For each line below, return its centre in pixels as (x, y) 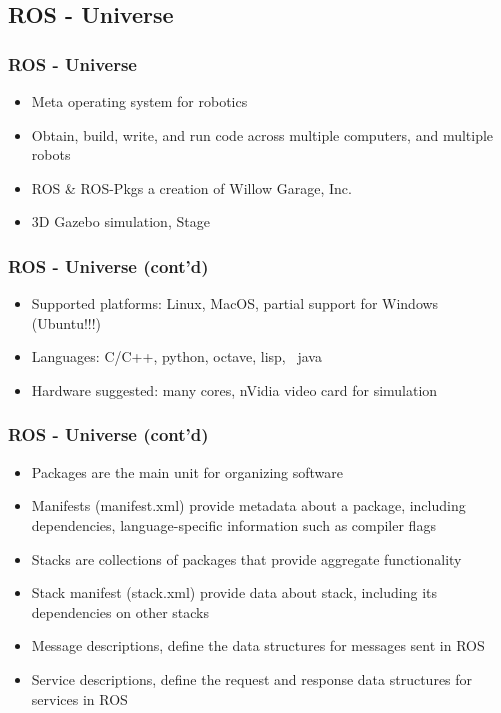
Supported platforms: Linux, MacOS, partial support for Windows (235, 303)
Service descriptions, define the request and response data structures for (252, 678)
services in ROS (79, 698)
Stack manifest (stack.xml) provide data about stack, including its (234, 592)
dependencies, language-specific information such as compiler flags (233, 524)
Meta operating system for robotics (139, 101)
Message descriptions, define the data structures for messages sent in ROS (258, 645)
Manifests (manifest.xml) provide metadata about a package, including (248, 505)
